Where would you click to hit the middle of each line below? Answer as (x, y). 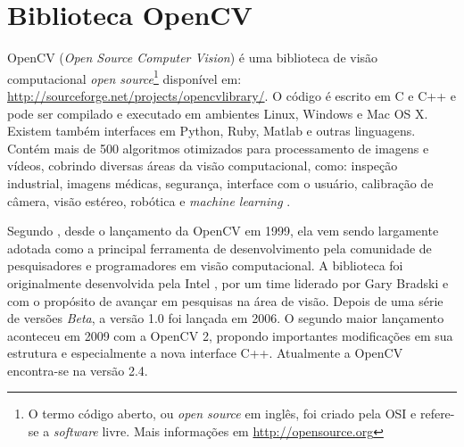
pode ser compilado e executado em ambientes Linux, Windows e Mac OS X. (218, 113)
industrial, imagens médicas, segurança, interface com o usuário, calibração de (220, 182)
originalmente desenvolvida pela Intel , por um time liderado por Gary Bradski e (228, 282)
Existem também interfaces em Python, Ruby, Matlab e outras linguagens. (211, 131)
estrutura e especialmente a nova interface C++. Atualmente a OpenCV (205, 353)
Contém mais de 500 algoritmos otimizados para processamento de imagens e (218, 148)
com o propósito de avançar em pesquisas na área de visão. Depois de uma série (225, 300)
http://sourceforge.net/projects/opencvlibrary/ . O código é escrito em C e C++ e (232, 95)
